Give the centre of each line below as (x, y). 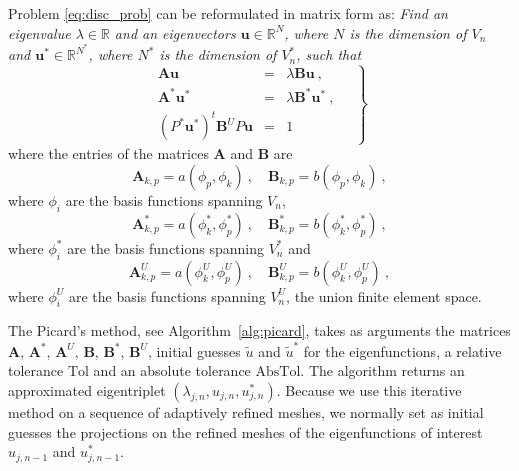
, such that (329, 54)
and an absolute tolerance (172, 370)
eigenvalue (39, 32)
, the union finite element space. (384, 295)
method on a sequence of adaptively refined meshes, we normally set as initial (246, 411)
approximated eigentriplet (87, 389)
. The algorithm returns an (382, 370)
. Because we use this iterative (369, 389)
